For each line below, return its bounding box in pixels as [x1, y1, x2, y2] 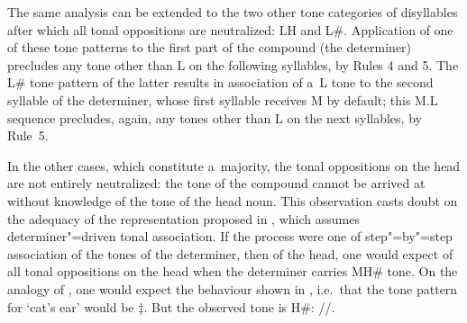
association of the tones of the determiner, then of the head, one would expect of [7, 244, 453, 263]
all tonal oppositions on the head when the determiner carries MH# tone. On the [7, 262, 458, 281]
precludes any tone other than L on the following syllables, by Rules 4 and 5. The [7, 55, 459, 74]
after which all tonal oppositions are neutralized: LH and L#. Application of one [7, 20, 453, 39]
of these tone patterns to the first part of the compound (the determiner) [7, 38, 412, 57]
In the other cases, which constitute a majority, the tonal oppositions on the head [7, 156, 461, 175]
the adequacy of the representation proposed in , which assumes [7, 209, 360, 228]
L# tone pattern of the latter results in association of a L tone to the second [7, 73, 434, 92]
